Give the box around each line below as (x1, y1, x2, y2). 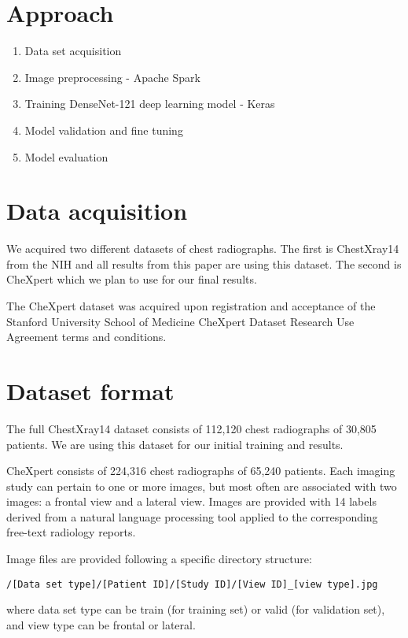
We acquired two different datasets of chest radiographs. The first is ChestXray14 (6, 240, 399, 257)
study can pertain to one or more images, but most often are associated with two (6, 477, 397, 494)
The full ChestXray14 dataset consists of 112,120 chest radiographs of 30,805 (6, 420, 377, 436)
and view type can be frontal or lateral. (6, 616, 196, 632)
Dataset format (6, 374, 175, 406)
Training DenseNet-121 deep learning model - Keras (24, 95, 275, 112)
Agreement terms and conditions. (6, 328, 167, 345)
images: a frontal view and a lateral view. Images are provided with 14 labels (6, 493, 377, 510)
